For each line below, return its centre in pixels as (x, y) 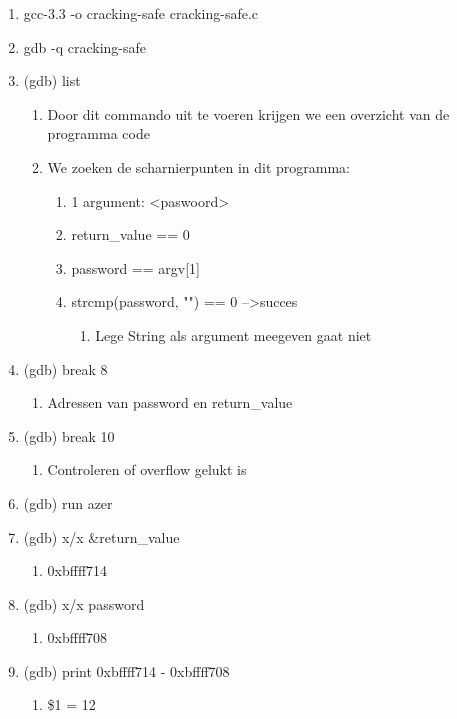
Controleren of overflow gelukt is (147, 469)
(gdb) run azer (68, 502)
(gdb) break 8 (65, 368)
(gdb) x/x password (84, 603)
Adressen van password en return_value (170, 402)
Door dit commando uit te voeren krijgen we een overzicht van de (248, 113)
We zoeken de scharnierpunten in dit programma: (199, 166)
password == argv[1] (135, 267)
